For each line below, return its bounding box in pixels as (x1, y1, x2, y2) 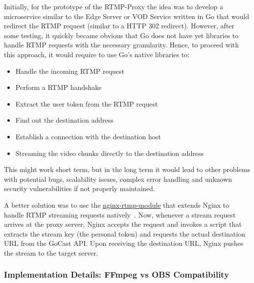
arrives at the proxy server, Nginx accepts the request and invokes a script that (4, 219, 242, 229)
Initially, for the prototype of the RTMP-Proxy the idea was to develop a (4, 1, 224, 11)
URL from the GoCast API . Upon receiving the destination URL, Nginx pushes (4, 238, 244, 248)
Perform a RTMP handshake (15, 82, 102, 92)
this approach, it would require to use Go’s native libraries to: (4, 49, 190, 59)
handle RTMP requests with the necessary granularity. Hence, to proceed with (4, 40, 239, 50)
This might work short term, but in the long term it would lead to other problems (4, 164, 250, 174)
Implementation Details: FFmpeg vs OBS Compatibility (4, 268, 229, 281)
